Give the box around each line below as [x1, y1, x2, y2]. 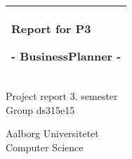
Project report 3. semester [6, 89, 118, 103]
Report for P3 [11, 20, 91, 37]
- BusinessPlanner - [11, 48, 121, 64]
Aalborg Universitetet [6, 126, 99, 141]
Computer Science [6, 139, 84, 154]
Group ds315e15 [6, 102, 75, 117]
